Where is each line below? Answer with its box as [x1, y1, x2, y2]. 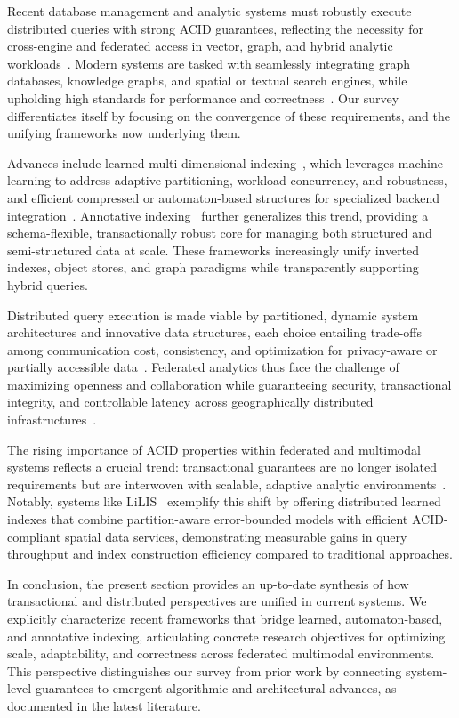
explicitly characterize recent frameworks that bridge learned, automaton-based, [7, 609, 443, 627]
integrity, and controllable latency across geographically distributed [7, 392, 374, 411]
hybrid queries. [7, 275, 88, 294]
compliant [7, 527, 61, 545]
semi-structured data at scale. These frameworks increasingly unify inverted [7, 240, 420, 259]
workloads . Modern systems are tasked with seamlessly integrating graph [7, 53, 411, 72]
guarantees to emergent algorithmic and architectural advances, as [35, 679, 397, 698]
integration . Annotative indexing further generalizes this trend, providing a [7, 206, 429, 224]
